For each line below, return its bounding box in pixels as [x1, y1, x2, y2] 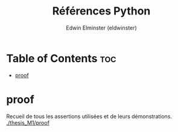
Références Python [52, 4, 151, 18]
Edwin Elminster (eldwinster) [66, 24, 137, 31]
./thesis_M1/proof [6, 119, 50, 126]
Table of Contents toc [6, 51, 116, 65]
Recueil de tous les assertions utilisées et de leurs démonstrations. [6, 113, 173, 120]
